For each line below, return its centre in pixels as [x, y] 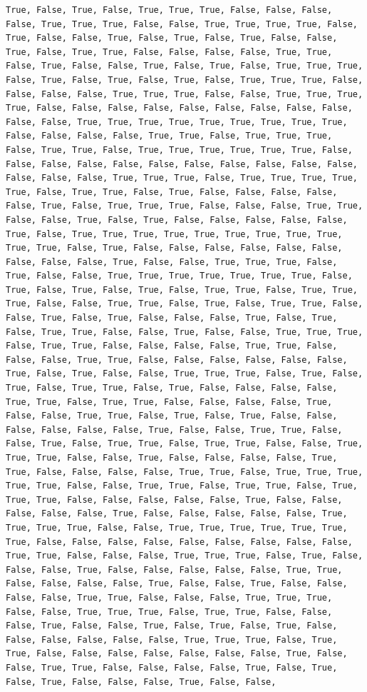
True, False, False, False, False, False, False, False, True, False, [177, 654]
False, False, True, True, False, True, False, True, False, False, [172, 416]
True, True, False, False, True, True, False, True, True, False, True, [182, 486]
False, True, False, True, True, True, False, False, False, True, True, [185, 206]
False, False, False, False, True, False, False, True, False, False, [177, 584]
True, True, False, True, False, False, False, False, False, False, [174, 248]
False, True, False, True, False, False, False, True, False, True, [172, 318]
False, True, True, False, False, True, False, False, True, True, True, [185, 332]
